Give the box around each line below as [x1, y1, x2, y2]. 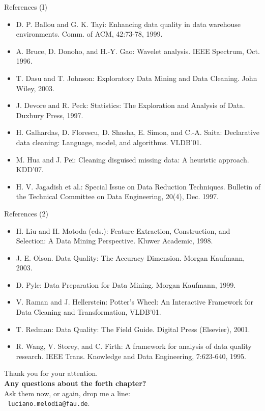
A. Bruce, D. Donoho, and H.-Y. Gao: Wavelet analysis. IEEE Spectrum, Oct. [16, 45, 260, 56]
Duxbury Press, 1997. [16, 109, 83, 120]
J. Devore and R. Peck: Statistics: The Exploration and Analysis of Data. [16, 100, 245, 111]
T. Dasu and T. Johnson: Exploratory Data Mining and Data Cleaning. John [16, 72, 257, 83]
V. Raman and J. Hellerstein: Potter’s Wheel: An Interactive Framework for [16, 296, 254, 307]
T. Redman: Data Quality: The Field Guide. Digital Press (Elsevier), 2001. [16, 323, 250, 334]
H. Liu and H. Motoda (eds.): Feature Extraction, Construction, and [16, 225, 230, 236]
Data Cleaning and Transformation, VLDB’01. [16, 307, 161, 317]
